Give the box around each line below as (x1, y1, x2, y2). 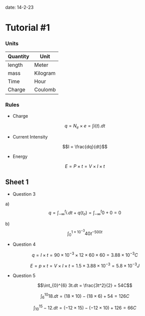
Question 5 (12, 273, 36, 279)
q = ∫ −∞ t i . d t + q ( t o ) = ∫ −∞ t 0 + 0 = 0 (49, 209, 121, 217)
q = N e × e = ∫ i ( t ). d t (64, 122, 106, 130)
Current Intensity (12, 133, 48, 140)
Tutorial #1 (5, 22, 51, 33)
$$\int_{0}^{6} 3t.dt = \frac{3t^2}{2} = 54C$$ (37, 282, 133, 288)
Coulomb (34, 86, 56, 93)
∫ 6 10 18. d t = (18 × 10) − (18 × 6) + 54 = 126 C (40, 292, 130, 300)
